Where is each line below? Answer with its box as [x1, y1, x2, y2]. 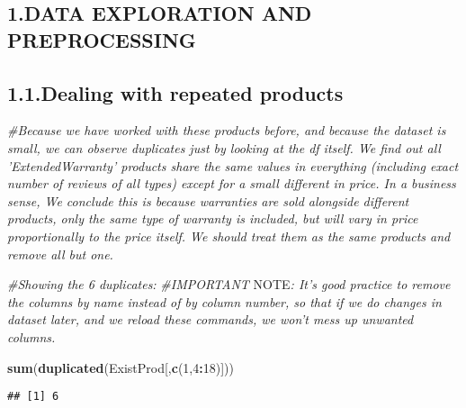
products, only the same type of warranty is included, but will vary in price [7, 209, 418, 228]
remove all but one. [7, 244, 113, 263]
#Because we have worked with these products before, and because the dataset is [7, 121, 446, 140]
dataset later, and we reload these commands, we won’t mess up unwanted [7, 310, 414, 329]
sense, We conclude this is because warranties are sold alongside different [7, 191, 409, 210]
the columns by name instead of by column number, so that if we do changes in [7, 292, 442, 311]
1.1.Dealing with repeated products [7, 78, 344, 106]
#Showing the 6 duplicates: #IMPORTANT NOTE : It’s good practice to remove [7, 275, 451, 294]
